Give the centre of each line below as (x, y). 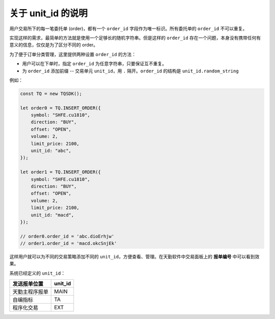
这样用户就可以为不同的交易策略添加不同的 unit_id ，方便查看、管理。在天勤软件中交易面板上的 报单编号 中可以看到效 (134, 257)
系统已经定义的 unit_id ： (37, 273)
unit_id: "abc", (51, 151)
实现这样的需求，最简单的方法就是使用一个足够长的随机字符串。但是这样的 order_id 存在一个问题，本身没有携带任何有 (135, 38)
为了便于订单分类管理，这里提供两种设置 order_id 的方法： (73, 54)
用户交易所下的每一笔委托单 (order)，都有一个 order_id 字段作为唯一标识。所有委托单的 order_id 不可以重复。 (128, 29)
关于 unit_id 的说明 (48, 13)
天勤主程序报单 (30, 292)
